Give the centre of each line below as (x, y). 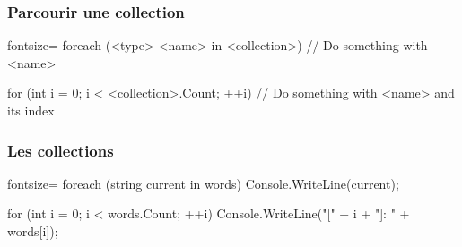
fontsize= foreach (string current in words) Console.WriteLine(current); (203, 183)
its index (31, 110)
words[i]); (33, 231)
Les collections (61, 150)
